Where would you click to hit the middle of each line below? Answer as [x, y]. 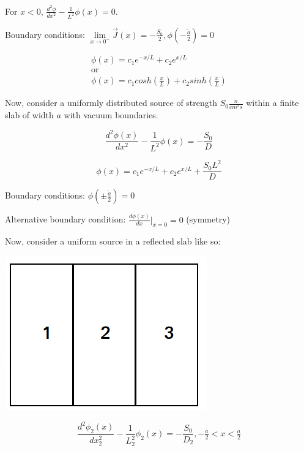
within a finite [272, 103]
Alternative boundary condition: [65, 219]
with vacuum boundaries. [111, 115]
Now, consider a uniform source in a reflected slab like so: [113, 241]
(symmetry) [208, 219]
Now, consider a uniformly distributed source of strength [111, 103]
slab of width [29, 115]
